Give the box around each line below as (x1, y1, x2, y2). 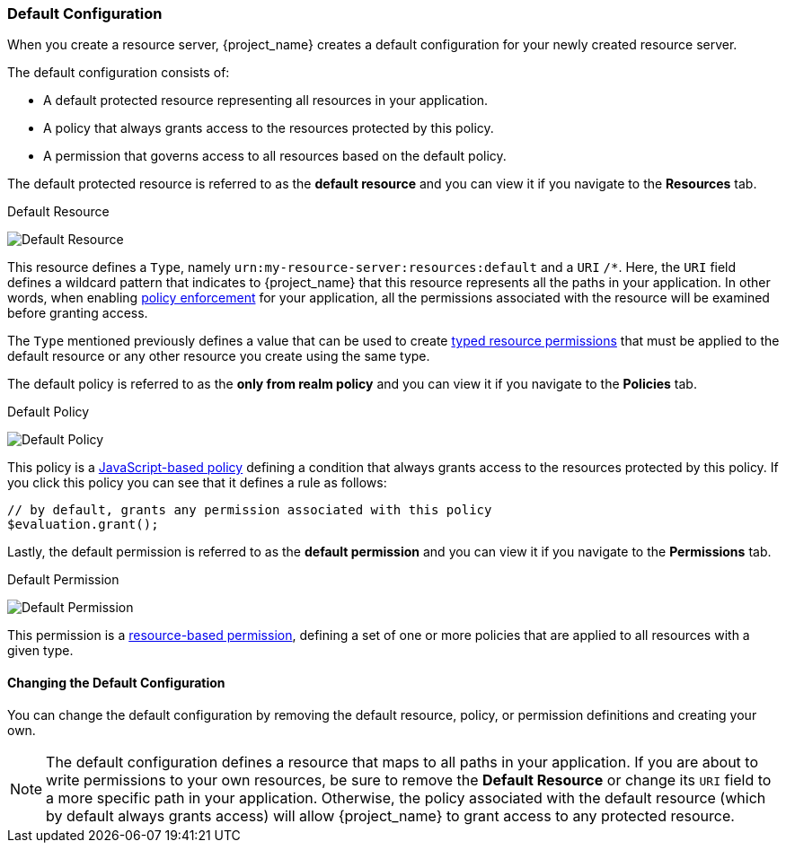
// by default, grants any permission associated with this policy (7, 503, 492, 518)
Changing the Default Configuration (7, 674, 225, 690)
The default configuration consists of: (7, 65, 230, 81)
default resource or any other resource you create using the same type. (7, 348, 430, 364)
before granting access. (7, 305, 148, 321)
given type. (7, 643, 74, 659)
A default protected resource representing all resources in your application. (43, 92, 489, 109)
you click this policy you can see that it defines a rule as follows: (7, 475, 387, 491)
